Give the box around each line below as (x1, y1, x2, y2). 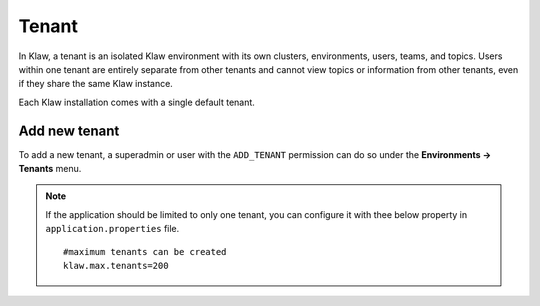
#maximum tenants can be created (63, 246, 227, 257)
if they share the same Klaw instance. (18, 78, 174, 90)
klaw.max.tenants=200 (63, 260, 169, 271)
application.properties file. (45, 223, 180, 235)
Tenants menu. (18, 163, 82, 175)
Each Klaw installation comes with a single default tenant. (18, 96, 255, 108)
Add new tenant (18, 122, 120, 139)
